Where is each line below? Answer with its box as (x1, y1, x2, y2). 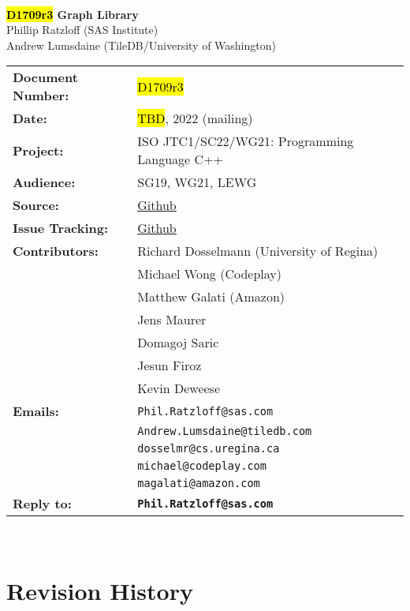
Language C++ (137, 150, 223, 169)
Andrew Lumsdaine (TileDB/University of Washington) (6, 36, 276, 53)
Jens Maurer (137, 310, 207, 329)
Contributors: (13, 242, 99, 261)
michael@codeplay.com (137, 459, 266, 473)
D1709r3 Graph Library (6, 6, 139, 22)
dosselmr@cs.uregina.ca (137, 442, 280, 455)
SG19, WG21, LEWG (137, 173, 257, 192)
